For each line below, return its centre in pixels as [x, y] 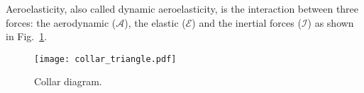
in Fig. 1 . [27, 36]
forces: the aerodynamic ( [61, 22]
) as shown [331, 22]
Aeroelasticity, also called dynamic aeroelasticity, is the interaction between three [182, 8]
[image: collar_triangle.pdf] [105, 59]
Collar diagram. [68, 81]
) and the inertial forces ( [247, 22]
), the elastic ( [155, 22]
